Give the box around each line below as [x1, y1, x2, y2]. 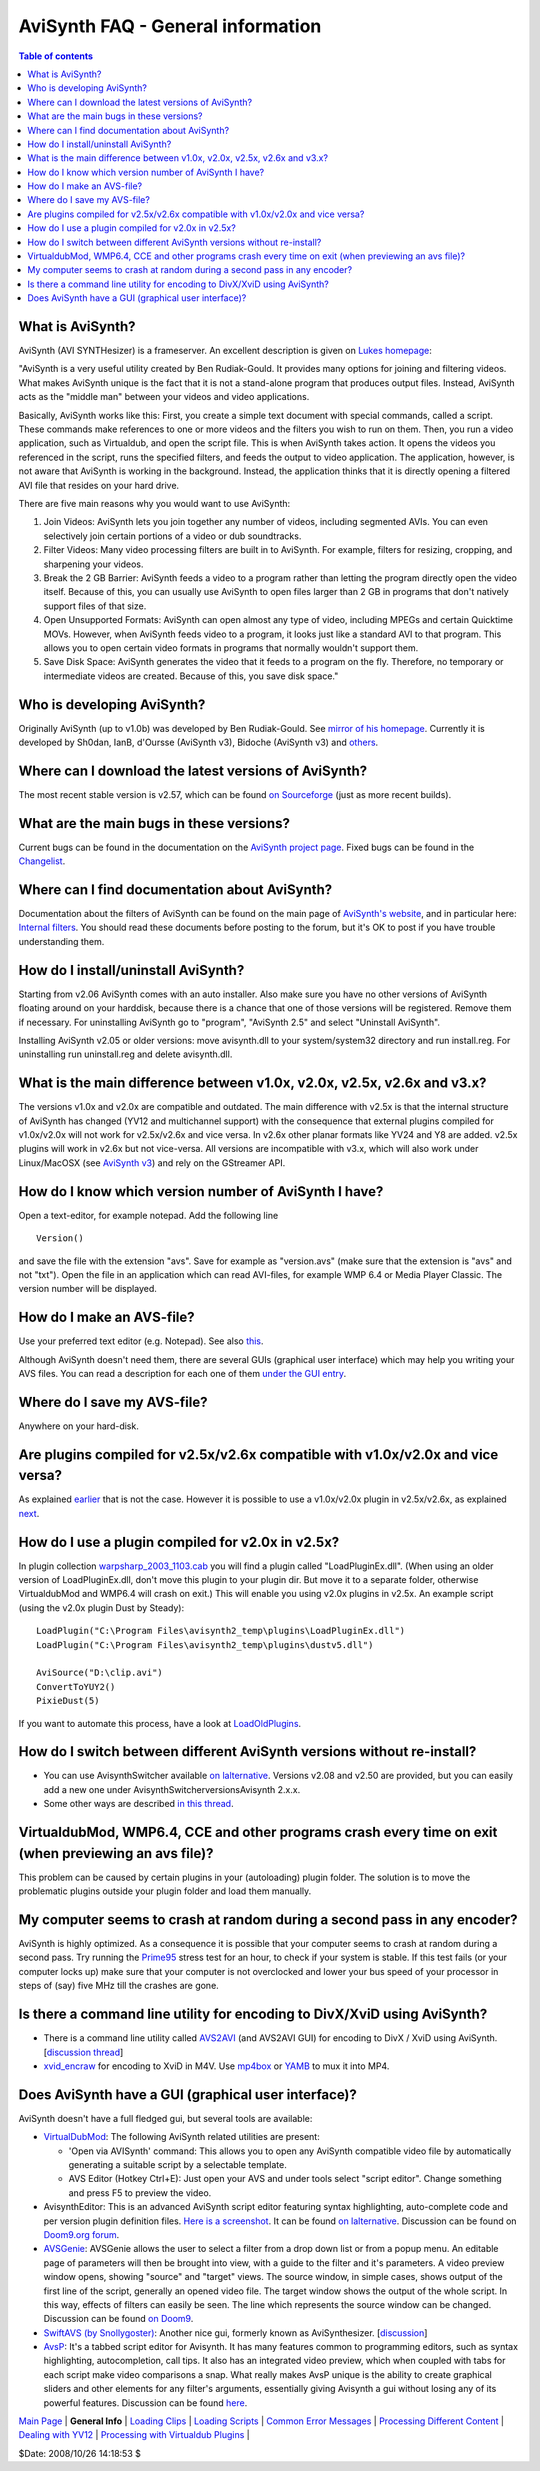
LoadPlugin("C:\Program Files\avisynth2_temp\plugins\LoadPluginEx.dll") [36, 1625, 406, 1637]
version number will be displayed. [18, 1283, 157, 1295]
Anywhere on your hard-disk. [18, 1420, 139, 1432]
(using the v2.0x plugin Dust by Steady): [18, 1601, 185, 1614]
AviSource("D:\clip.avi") [36, 1667, 164, 1679]
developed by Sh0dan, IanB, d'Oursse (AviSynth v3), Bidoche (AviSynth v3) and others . [18, 736, 379, 748]
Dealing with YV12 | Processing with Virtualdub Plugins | [18, 2429, 250, 2441]
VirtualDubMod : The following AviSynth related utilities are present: [43, 2131, 320, 2143]
